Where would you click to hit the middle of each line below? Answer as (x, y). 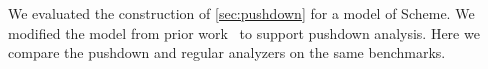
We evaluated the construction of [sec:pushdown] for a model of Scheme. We (241, 13)
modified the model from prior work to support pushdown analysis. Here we (244, 32)
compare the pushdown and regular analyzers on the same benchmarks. (227, 52)
